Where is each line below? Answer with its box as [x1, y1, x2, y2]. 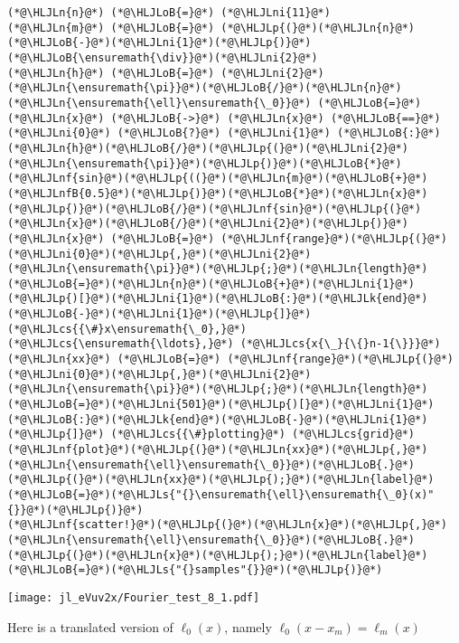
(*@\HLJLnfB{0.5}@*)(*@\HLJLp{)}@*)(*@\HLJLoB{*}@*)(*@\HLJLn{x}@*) [7, 186, 428, 200]
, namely [224, 617, 272, 636]
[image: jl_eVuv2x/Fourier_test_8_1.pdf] [7, 591, 260, 604]
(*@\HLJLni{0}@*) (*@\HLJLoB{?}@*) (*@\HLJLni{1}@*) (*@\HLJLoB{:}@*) [7, 127, 441, 140]
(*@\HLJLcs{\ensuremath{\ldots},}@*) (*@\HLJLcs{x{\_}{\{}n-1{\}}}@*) [7, 337, 441, 351]
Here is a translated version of [7, 617, 173, 636]
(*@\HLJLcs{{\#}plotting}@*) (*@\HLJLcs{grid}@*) [110, 428, 416, 441]
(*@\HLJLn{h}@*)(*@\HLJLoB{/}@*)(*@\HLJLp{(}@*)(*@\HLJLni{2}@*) [7, 141, 408, 155]
